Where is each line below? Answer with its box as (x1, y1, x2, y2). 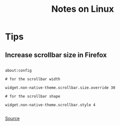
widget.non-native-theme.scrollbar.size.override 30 (5, 85, 116, 90)
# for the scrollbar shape (5, 94, 60, 99)
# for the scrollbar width (5, 77, 60, 82)
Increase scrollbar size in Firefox (5, 51, 107, 59)
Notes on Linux (51, 3, 114, 15)
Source (5, 116, 20, 121)
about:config (5, 68, 32, 73)
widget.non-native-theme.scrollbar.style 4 (5, 102, 96, 107)
